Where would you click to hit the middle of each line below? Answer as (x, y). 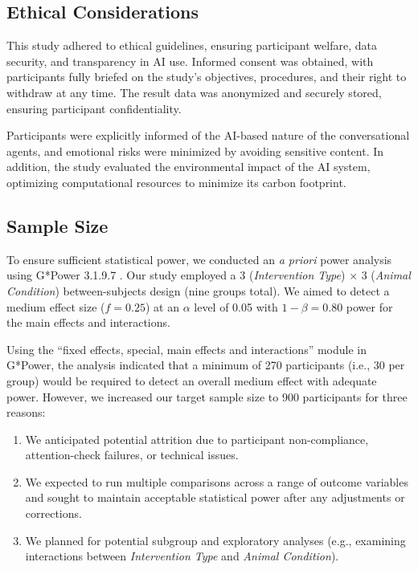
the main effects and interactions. (88, 322)
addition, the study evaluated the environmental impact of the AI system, (189, 167)
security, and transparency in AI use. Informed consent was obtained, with (190, 61)
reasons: (26, 412)
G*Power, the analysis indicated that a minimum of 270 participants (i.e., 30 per (206, 365)
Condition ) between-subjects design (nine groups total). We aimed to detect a (198, 290)
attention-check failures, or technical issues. (132, 455)
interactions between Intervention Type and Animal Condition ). (182, 556)
